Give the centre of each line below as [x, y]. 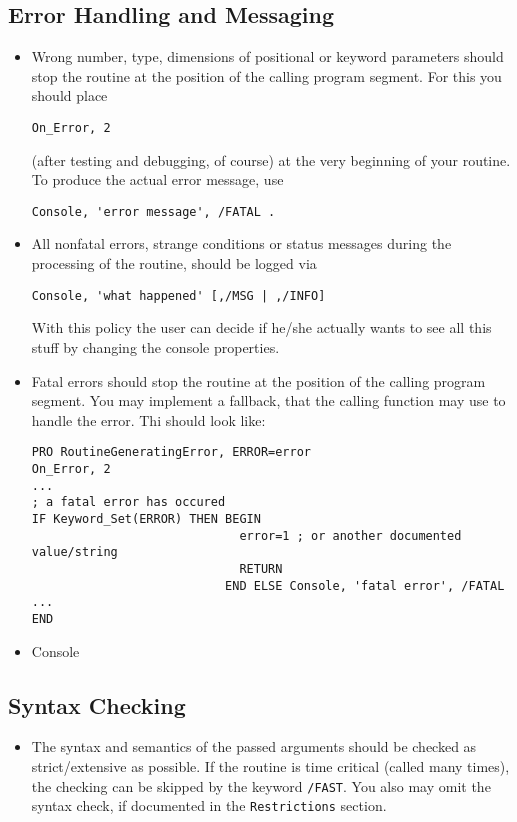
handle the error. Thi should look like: [148, 419]
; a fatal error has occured [128, 502]
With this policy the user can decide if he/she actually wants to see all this [261, 327]
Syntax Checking [97, 704]
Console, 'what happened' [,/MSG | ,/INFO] [178, 295]
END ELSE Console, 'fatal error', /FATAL [365, 585]
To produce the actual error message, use [157, 179]
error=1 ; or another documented [350, 535]
